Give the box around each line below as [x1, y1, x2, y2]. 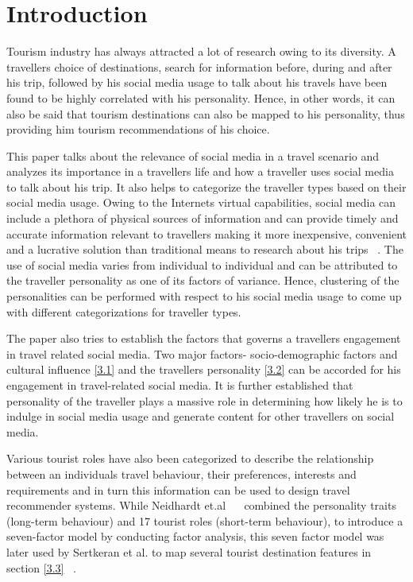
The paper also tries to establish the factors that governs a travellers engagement [6, 330, 401, 347]
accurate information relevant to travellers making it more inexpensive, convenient [6, 225, 407, 242]
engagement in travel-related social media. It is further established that [6, 377, 353, 393]
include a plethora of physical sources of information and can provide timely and [6, 210, 399, 227]
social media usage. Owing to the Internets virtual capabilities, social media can [6, 194, 396, 211]
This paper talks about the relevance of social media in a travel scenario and [6, 147, 380, 164]
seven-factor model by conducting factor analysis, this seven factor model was [6, 528, 384, 545]
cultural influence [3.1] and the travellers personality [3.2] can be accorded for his [6, 361, 401, 378]
